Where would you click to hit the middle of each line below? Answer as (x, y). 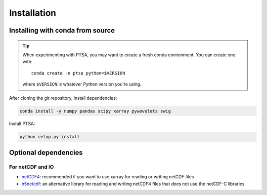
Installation (33, 13)
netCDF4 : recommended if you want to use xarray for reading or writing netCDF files (108, 177)
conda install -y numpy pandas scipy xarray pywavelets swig (95, 111)
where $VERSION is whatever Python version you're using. (82, 84)
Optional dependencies (46, 152)
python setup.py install (50, 137)
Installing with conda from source (62, 30)
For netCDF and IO (32, 167)
